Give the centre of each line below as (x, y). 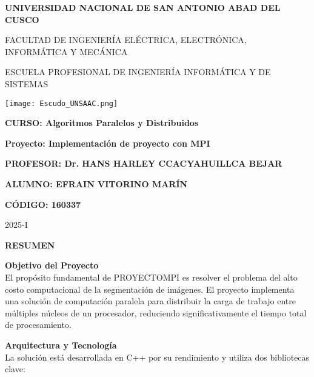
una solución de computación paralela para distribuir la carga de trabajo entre (150, 301)
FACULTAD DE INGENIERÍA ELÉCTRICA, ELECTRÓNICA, (126, 40)
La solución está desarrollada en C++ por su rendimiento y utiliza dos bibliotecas (157, 357)
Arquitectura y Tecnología (61, 345)
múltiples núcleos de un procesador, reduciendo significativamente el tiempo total (156, 312)
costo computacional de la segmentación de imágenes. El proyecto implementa (150, 289)
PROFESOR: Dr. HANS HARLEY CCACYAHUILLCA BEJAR (144, 163)
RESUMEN (30, 245)
